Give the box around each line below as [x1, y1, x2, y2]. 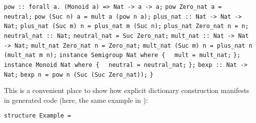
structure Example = [4, 112, 72, 120]
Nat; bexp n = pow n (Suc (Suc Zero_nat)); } [4, 71, 153, 78]
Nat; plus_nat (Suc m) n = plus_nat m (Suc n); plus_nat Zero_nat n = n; [4, 23, 249, 30]
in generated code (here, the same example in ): [4, 94, 148, 105]
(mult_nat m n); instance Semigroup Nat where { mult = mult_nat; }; [4, 52, 241, 59]
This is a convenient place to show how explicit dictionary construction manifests [4, 85, 250, 95]
